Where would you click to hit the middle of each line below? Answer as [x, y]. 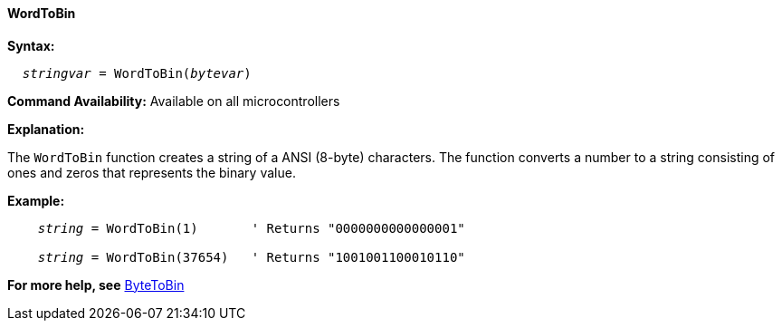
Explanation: [46, 129]
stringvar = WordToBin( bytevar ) [137, 73]
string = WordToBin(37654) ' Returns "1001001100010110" [251, 257]
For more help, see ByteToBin [96, 285]
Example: [36, 200]
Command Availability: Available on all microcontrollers [174, 101]
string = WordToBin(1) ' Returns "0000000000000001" [251, 228]
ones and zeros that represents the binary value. [152, 172]
